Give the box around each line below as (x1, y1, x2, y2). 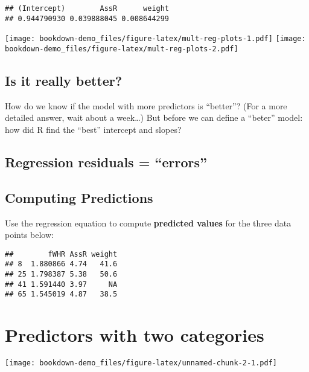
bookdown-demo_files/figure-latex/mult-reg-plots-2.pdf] (5, 44, 238, 53)
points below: (5, 228, 54, 241)
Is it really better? (5, 71, 123, 90)
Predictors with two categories (5, 322, 264, 347)
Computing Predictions (5, 188, 153, 207)
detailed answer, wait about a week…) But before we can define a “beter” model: (5, 111, 303, 124)
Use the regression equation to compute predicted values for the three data (5, 216, 291, 229)
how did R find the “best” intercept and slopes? (5, 123, 182, 136)
